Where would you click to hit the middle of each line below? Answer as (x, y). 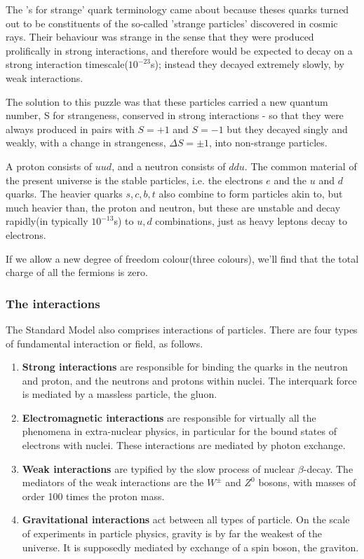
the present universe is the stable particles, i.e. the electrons (134, 180)
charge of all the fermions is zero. (77, 272)
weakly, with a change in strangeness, (86, 143)
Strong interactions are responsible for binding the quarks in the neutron (185, 367)
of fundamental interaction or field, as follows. (105, 343)
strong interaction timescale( (67, 64)
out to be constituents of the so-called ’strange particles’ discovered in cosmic (172, 23)
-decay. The (328, 468)
